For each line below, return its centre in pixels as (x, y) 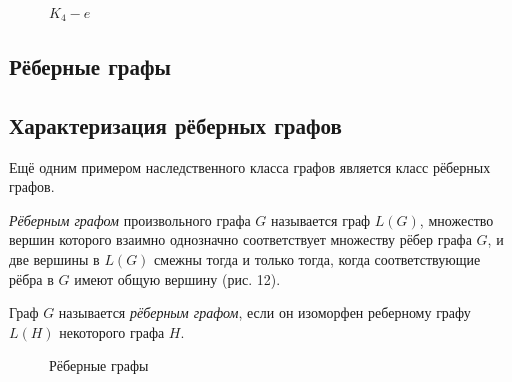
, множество (456, 219)
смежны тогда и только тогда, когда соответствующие (317, 258)
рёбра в (31, 278)
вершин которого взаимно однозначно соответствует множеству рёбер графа (240, 239)
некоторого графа (112, 331)
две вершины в (54, 258)
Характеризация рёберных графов (175, 124)
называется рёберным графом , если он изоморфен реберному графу (264, 312)
